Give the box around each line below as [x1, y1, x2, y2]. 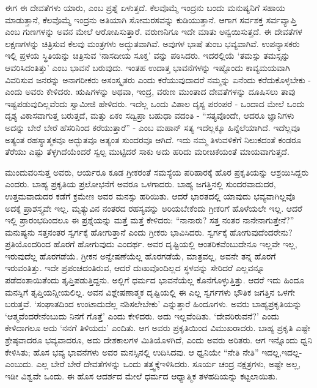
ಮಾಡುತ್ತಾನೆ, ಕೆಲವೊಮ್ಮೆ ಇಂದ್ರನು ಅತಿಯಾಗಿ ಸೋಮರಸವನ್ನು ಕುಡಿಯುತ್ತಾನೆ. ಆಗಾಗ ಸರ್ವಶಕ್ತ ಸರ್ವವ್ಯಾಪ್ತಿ [5, 13, 297, 26]
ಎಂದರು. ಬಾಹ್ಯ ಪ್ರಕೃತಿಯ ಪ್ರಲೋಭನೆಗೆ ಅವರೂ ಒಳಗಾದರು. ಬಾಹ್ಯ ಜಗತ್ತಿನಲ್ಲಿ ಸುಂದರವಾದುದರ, [5, 177, 276, 190]
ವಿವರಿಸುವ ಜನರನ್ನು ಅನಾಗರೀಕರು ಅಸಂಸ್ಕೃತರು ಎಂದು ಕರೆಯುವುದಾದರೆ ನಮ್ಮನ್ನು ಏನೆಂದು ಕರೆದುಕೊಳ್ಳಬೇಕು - [5, 73, 311, 86]
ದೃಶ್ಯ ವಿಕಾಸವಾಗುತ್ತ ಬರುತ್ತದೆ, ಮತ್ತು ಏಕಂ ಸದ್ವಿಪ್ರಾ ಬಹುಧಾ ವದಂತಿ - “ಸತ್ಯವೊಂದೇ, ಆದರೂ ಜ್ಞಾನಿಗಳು [5, 109, 294, 122]
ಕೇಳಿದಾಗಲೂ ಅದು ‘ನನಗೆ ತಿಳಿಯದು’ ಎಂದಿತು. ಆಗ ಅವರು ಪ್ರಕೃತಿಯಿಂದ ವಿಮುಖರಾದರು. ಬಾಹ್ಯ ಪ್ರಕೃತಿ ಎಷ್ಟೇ [5, 321, 310, 334]
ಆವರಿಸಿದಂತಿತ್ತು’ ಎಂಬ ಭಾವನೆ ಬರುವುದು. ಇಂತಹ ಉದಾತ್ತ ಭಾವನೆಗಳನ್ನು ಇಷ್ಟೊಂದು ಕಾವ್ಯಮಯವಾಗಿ [5, 61, 290, 73]
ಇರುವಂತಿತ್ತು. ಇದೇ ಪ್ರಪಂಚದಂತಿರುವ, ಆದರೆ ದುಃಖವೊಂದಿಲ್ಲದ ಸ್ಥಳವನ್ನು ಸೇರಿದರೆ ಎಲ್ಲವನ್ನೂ [5, 261, 265, 274]
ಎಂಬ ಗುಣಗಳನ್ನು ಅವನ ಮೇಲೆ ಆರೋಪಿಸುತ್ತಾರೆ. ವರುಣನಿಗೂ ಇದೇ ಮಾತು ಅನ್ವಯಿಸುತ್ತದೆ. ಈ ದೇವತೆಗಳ [5, 25, 302, 38]
